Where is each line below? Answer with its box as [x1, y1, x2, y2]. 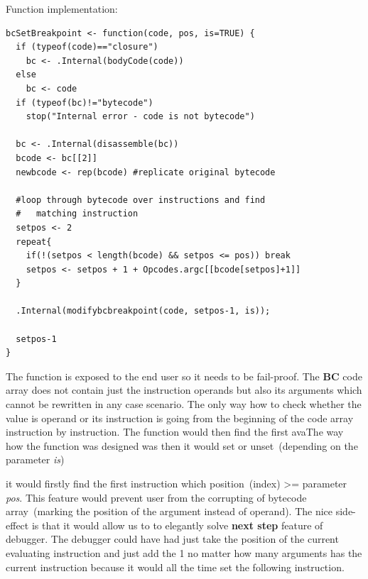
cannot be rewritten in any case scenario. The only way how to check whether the [6, 397, 362, 412]
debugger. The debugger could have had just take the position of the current [6, 531, 339, 546]
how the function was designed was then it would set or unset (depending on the [6, 438, 358, 453]
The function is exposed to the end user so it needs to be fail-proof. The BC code [6, 368, 362, 383]
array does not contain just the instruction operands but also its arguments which [6, 382, 362, 397]
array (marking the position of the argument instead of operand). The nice [6, 504, 333, 519]
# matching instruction [16, 209, 139, 219]
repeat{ [16, 236, 52, 247]
